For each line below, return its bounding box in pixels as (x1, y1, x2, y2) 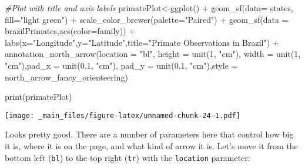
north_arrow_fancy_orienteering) (5, 70, 128, 83)
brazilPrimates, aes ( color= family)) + (5, 25, 136, 37)
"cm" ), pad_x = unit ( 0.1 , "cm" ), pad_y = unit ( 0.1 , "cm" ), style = (5, 59, 238, 71)
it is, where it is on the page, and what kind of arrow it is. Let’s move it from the (5, 140, 298, 152)
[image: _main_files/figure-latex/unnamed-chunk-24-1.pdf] (5, 111, 240, 120)
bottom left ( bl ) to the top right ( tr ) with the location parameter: (5, 151, 250, 163)
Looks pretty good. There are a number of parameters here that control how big (5, 128, 294, 140)
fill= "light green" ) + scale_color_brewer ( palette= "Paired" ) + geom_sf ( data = (5, 13, 289, 25)
